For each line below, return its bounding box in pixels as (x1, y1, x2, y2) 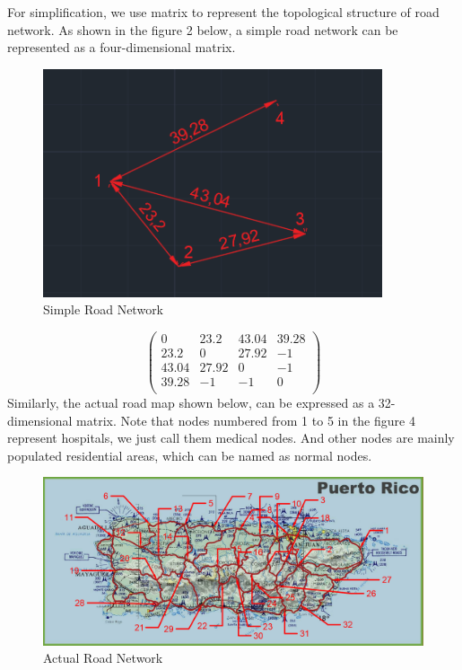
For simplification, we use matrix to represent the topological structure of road (7, 3, 440, 21)
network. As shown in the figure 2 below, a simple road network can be (7, 20, 398, 39)
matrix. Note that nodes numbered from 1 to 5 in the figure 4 (76, 410, 415, 429)
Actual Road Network (43, 648, 163, 667)
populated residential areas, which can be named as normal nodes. (7, 445, 372, 464)
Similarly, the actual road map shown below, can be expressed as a (7, 392, 375, 411)
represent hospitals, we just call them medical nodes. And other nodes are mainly (7, 428, 455, 447)
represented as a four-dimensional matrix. (7, 38, 236, 57)
